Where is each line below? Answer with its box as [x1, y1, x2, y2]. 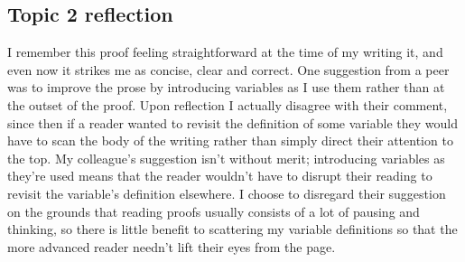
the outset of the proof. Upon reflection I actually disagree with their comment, [7, 95, 448, 114]
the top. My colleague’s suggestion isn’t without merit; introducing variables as [7, 148, 445, 167]
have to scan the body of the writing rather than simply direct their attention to [7, 131, 453, 150]
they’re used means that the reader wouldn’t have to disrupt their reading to [7, 166, 432, 185]
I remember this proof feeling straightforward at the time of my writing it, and [7, 42, 443, 61]
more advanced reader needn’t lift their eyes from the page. [7, 237, 336, 256]
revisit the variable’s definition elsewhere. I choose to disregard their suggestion [7, 183, 446, 202]
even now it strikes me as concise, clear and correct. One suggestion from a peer [7, 60, 450, 79]
